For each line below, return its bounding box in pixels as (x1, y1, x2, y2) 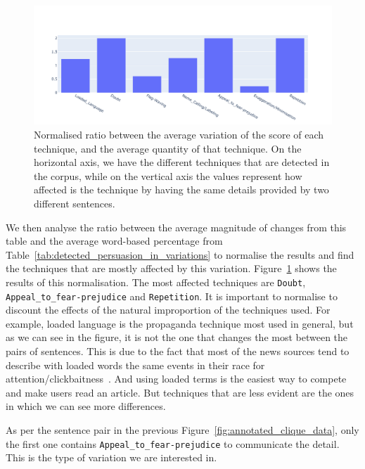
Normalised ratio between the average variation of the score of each (34, 127, 324, 141)
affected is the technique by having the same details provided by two (34, 182, 329, 197)
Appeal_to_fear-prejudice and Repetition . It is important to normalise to (6, 288, 338, 303)
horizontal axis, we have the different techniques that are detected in (34, 155, 330, 169)
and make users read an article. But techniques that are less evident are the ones (6, 385, 354, 399)
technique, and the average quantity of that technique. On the (34, 141, 302, 155)
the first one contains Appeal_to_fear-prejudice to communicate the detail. (6, 436, 340, 451)
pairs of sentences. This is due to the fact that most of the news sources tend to (6, 343, 350, 358)
